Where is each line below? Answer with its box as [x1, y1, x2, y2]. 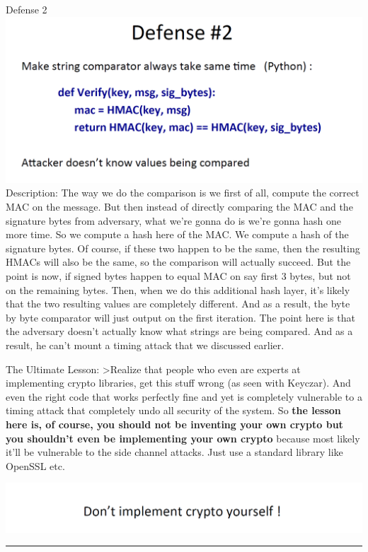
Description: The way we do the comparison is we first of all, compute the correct [6, 185, 360, 200]
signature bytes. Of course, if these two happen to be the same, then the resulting [6, 240, 360, 255]
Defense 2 [6, 2, 47, 16]
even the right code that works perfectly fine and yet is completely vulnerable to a [6, 389, 362, 404]
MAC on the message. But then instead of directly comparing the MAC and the [6, 199, 353, 214]
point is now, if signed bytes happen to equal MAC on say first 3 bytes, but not [6, 269, 351, 283]
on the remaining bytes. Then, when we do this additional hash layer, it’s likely [6, 282, 350, 297]
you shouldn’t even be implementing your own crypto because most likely [6, 430, 360, 445]
